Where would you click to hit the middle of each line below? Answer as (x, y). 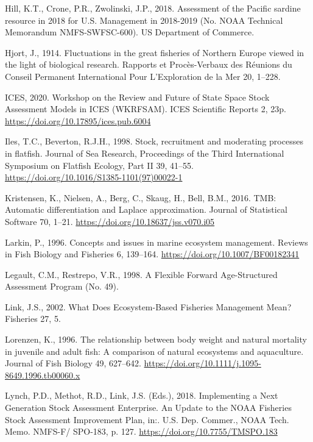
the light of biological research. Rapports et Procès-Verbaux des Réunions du (149, 64)
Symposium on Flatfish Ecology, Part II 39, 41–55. (99, 165)
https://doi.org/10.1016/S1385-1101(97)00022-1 (94, 177)
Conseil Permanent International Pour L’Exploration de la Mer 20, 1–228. (143, 76)
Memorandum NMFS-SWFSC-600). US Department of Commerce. (130, 32)
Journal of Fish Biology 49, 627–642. (73, 363)
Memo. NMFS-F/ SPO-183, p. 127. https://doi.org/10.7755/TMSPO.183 (141, 431)
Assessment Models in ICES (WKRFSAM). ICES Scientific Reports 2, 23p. (146, 109)
